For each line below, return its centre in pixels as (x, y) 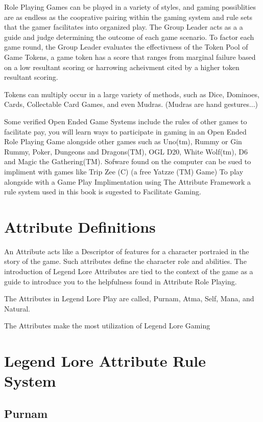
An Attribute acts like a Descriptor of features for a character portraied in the (127, 251)
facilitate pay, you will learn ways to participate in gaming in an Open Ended (125, 131)
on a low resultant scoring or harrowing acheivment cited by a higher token (122, 67)
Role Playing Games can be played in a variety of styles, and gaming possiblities (130, 7)
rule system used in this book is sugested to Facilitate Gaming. (103, 192)
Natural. (17, 308)
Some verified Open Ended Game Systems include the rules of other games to (126, 121)
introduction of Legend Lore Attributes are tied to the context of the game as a (129, 271)
